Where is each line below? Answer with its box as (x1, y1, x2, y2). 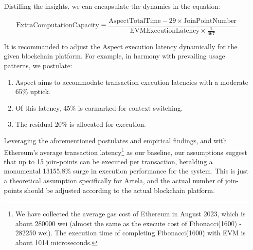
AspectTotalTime (108, 17, 161, 24)
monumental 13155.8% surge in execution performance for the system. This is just (4, 166, 249, 176)
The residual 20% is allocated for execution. (15, 119, 146, 129)
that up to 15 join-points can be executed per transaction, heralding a (4, 156, 213, 166)
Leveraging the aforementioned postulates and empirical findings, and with (4, 135, 227, 145)
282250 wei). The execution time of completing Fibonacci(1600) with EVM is (15, 228, 246, 238)
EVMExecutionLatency (130, 27, 199, 35)
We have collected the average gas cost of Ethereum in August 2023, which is (15, 209, 246, 219)
